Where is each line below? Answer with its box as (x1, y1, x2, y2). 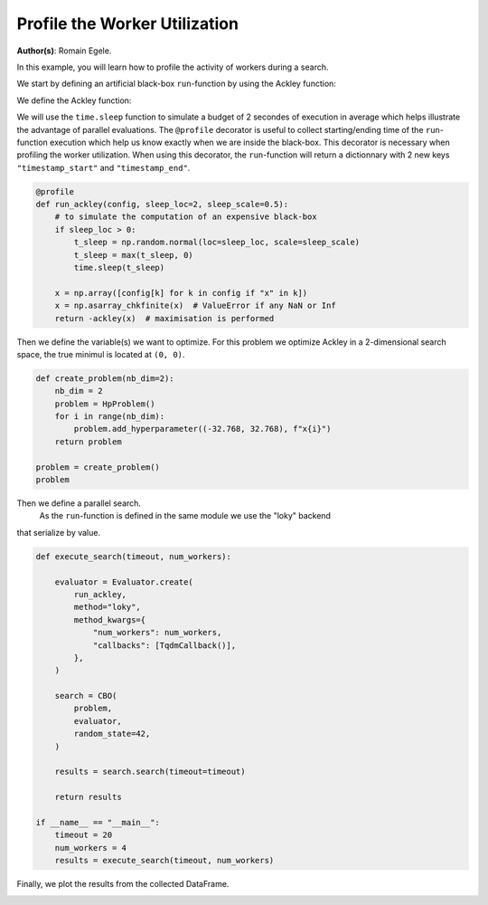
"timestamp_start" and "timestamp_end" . (16, 162, 191, 173)
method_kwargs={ (73, 614, 146, 624)
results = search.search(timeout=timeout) (54, 767, 246, 777)
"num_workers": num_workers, (92, 627, 222, 638)
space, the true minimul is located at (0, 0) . (16, 348, 185, 359)
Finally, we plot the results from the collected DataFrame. (16, 879, 230, 890)
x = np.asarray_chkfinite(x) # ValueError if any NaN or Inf (54, 300, 336, 311)
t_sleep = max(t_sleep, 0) (73, 250, 193, 260)
